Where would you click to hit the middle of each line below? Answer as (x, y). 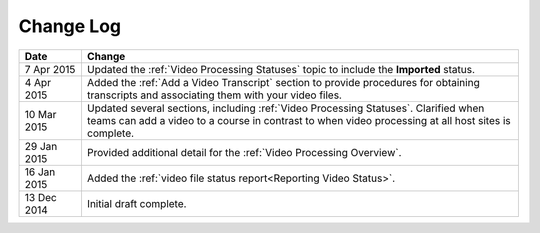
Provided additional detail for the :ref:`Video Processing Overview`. (244, 152)
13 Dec (40, 197)
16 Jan (40, 172)
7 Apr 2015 (50, 69)
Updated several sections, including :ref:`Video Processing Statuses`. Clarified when (285, 108)
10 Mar (40, 114)
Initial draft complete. (136, 203)
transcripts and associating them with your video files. (214, 95)
